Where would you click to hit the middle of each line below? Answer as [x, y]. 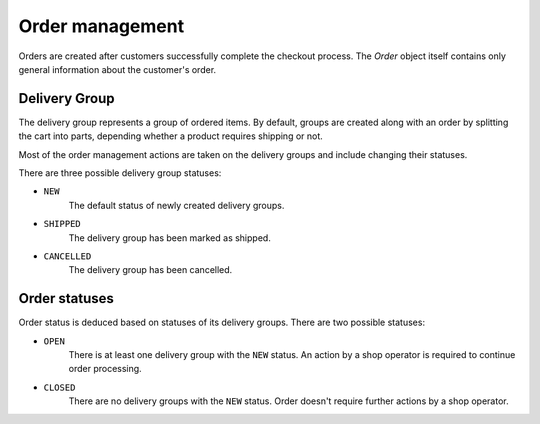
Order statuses [66, 298]
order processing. [105, 369]
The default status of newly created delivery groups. [176, 205]
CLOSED [59, 387]
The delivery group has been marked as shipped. [170, 237]
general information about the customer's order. [117, 69]
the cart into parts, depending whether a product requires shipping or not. [171, 136]
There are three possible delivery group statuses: [120, 173]
